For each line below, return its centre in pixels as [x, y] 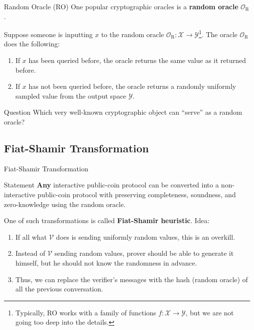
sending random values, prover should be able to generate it [144, 253]
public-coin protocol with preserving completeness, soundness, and [137, 194]
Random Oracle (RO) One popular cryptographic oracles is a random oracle [121, 6]
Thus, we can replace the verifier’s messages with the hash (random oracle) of [132, 279]
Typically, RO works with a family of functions [86, 312]
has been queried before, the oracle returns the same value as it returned [137, 60]
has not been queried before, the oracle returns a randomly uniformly [132, 86]
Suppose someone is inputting [48, 34]
